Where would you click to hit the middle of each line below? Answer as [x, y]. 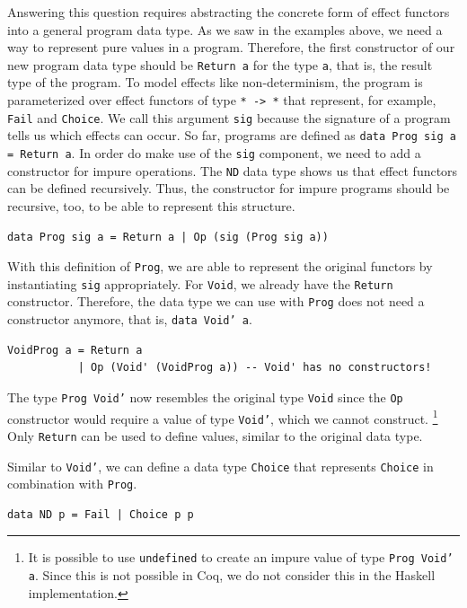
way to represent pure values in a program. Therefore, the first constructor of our [231, 47]
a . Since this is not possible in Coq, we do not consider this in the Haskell [232, 575]
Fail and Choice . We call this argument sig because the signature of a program [229, 117]
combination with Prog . [72, 484]
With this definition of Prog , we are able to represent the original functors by [220, 266]
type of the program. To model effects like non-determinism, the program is [215, 82]
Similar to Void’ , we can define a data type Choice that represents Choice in [220, 466]
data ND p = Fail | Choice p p [101, 514]
